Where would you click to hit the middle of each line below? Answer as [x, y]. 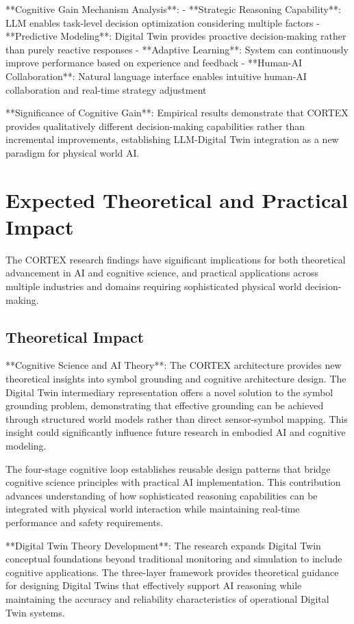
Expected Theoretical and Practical [177, 199]
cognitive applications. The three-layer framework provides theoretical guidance [172, 572]
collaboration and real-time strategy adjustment [106, 89]
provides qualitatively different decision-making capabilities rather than [155, 126]
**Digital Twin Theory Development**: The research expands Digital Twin [163, 545]
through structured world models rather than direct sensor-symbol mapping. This [177, 418]
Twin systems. [35, 612]
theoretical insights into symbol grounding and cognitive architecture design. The [176, 379]
